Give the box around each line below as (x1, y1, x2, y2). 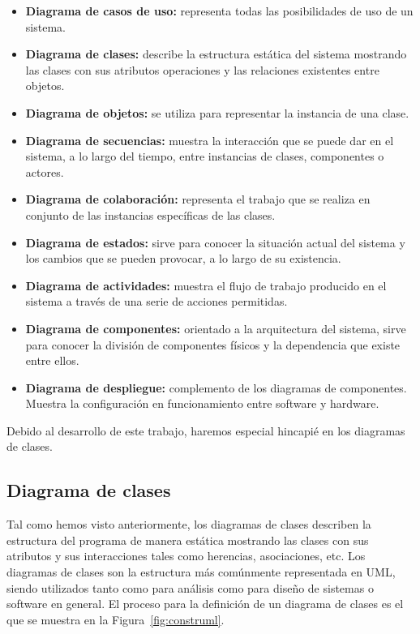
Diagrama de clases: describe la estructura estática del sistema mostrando (25, 45, 407, 62)
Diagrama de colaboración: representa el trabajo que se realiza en (25, 191, 371, 208)
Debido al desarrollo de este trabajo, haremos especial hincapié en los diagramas (6, 422, 405, 439)
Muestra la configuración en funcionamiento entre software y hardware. (25, 395, 379, 412)
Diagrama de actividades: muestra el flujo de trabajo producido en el (25, 276, 387, 293)
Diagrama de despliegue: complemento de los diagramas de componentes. (25, 379, 407, 396)
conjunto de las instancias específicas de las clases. (25, 206, 276, 223)
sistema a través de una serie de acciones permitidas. (25, 293, 288, 310)
